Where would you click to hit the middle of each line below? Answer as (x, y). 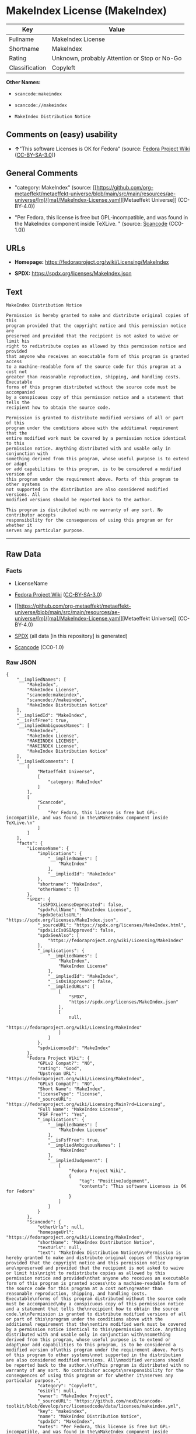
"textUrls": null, (60, 1248)
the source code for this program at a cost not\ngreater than (85, 1289)
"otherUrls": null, (61, 1227)
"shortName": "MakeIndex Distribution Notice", (96, 1243)
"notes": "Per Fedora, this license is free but (97, 1427)
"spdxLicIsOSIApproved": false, (76, 930)
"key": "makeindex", (62, 1411)
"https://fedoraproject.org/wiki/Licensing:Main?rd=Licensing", (86, 1104)
